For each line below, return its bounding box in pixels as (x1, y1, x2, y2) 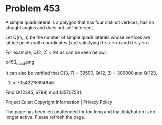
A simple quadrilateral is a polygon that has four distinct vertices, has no (5, 19, 154, 25)
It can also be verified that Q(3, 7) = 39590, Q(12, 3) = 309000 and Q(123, (5, 70, 157, 76)
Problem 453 (5, 3, 60, 14)
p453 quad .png (5, 59, 34, 66)
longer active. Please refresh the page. (5, 114, 86, 120)
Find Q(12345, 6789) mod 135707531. (5, 89, 83, 95)
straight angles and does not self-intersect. (5, 24, 94, 30)
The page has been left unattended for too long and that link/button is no (5, 108, 155, 115)
